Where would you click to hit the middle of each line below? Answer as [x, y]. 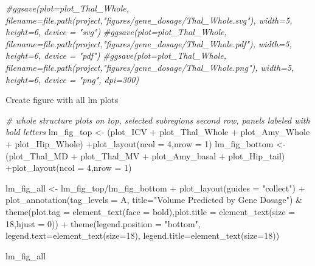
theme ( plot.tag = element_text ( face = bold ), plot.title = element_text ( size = [151, 211]
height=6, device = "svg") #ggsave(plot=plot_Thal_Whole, [116, 32]
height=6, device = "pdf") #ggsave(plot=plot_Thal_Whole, [116, 55]
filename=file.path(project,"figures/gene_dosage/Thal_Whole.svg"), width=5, [149, 20]
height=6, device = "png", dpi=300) [72, 79]
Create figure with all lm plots [62, 100]
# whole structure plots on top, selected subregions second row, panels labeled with [158, 120]
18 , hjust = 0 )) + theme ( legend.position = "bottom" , [103, 223]
